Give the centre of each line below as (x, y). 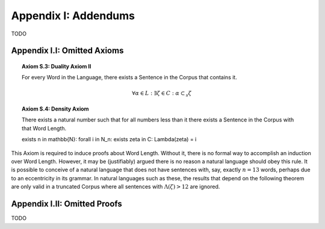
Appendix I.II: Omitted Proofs (67, 204)
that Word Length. (44, 128)
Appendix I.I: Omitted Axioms (67, 51)
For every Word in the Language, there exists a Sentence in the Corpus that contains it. (129, 78)
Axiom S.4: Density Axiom (56, 109)
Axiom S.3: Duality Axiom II (57, 66)
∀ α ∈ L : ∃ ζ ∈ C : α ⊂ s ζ (162, 94)
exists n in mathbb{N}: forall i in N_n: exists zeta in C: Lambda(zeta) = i (109, 139)
